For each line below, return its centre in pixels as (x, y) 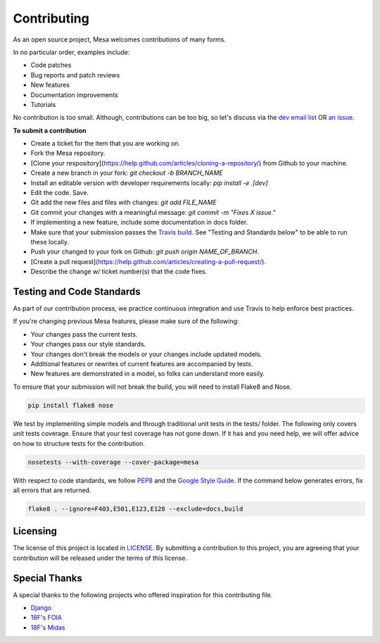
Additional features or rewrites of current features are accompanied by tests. (142, 364)
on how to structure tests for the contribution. (79, 443)
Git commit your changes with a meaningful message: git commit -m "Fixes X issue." (153, 212)
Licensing (35, 531)
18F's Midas (48, 628)
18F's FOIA (46, 618)
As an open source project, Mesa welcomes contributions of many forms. (120, 39)
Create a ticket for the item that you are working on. (106, 144)
